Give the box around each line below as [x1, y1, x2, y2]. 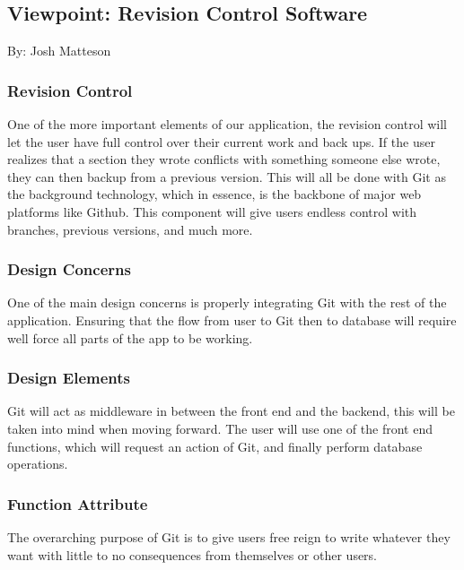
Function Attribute [7, 492, 148, 514]
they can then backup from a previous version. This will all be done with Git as [7, 167, 446, 186]
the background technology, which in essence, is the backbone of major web [7, 185, 422, 203]
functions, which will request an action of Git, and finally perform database [7, 436, 423, 455]
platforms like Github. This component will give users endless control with [7, 202, 417, 220]
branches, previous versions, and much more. [7, 220, 253, 238]
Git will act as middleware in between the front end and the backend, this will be [7, 402, 455, 420]
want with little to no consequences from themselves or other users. [7, 545, 378, 564]
